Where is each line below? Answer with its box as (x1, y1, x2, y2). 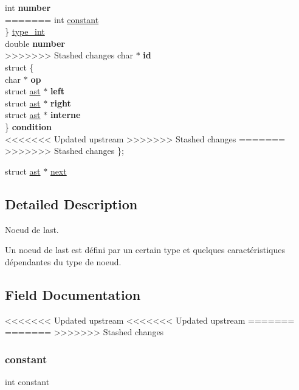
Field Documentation (5, 285, 141, 304)
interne (50, 108, 81, 121)
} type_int (5, 25, 45, 38)
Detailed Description (5, 194, 138, 213)
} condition (5, 120, 52, 133)
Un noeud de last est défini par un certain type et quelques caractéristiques (5, 243, 285, 256)
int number (5, 1, 51, 13)
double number (5, 37, 65, 49)
